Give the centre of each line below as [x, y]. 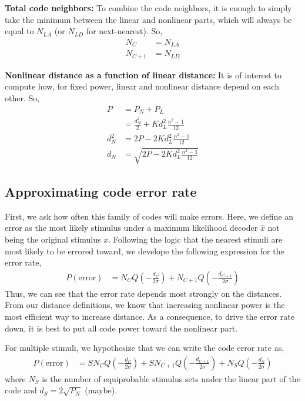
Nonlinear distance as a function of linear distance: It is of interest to [143, 74]
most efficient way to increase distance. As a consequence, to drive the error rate [150, 317]
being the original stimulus [53, 239]
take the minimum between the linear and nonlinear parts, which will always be [148, 19]
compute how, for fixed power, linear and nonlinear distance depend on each [142, 86]
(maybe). [101, 390]
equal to [19, 31]
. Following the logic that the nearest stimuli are [195, 239]
